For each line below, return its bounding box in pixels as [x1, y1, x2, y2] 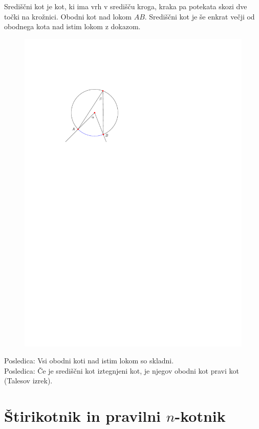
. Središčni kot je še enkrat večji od [144, 11, 255, 22]
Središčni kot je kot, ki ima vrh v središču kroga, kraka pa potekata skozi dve [4, 1, 247, 11]
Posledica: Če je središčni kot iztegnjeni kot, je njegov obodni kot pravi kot [4, 365, 240, 376]
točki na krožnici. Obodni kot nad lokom [4, 11, 132, 22]
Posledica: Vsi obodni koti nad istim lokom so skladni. [4, 355, 174, 366]
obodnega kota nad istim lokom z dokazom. [4, 21, 141, 32]
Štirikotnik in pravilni [4, 405, 161, 426]
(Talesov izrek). [4, 375, 53, 386]
